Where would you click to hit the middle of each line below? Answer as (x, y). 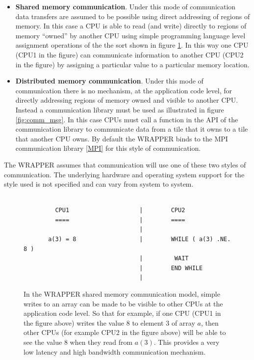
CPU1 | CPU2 (120, 210)
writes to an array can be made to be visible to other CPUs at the (123, 303)
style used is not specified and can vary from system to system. (99, 184)
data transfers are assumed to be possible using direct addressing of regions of (133, 16)
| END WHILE (171, 268)
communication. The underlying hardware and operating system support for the (124, 174)
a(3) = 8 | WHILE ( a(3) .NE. (140, 239)
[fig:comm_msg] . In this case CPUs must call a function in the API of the (127, 119)
